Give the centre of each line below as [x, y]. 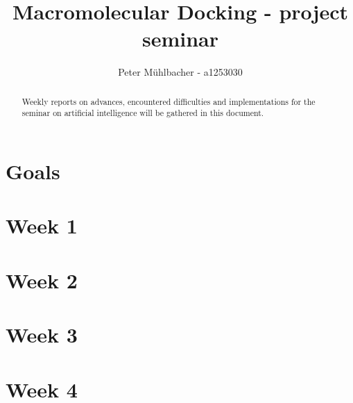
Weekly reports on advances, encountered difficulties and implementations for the [169, 101]
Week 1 [42, 225]
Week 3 [42, 335]
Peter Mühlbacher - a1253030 [180, 72]
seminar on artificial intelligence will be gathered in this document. [143, 113]
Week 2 [42, 280]
